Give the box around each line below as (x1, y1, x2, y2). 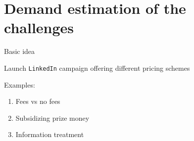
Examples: (4, 79, 35, 90)
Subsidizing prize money (15, 112, 90, 123)
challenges (4, 17, 74, 38)
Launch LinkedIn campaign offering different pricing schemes (4, 62, 190, 73)
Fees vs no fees (15, 96, 60, 106)
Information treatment (15, 129, 84, 140)
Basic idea (4, 46, 35, 56)
